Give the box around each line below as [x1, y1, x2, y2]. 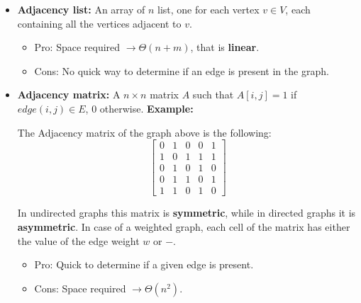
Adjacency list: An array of [17, 2, 145, 16]
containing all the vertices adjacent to [17, 16, 182, 30]
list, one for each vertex [157, 2, 260, 16]
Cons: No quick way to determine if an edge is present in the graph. [34, 63, 329, 78]
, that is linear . [190, 40, 260, 55]
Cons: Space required [34, 280, 126, 295]
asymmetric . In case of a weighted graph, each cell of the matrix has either [17, 219, 350, 234]
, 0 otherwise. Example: [85, 101, 194, 115]
